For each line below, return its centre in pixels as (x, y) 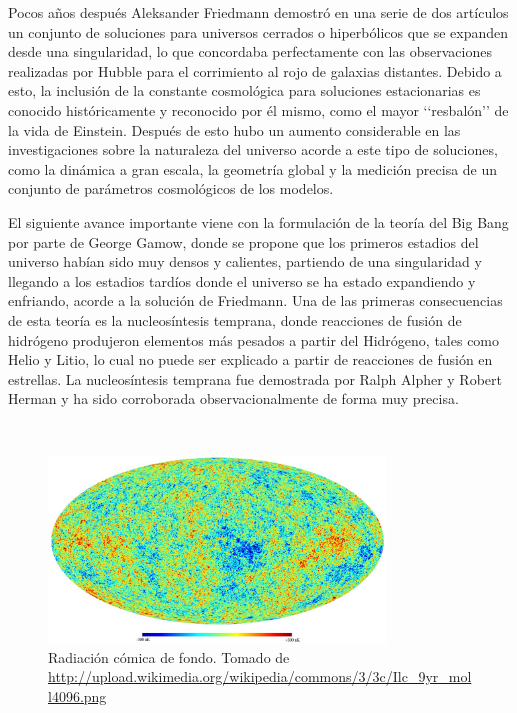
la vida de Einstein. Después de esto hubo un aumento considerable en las (234, 129)
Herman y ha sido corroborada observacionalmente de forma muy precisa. (233, 398)
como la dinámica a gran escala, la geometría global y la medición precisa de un (253, 168)
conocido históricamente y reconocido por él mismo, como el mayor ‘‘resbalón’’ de (258, 109)
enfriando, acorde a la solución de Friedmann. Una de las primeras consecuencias (255, 300)
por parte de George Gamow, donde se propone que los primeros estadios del (243, 241)
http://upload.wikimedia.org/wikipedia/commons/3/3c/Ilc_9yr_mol (260, 676)
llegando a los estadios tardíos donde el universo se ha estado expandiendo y (242, 280)
